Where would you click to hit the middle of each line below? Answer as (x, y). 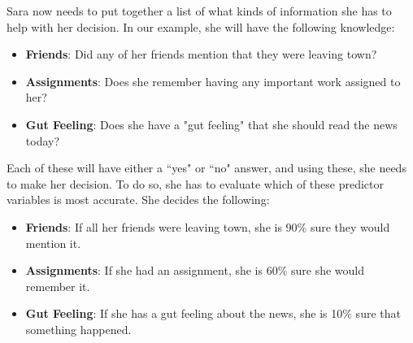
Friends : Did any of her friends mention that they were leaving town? (201, 54)
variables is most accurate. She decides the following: (138, 200)
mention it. (53, 243)
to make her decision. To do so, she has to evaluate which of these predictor (196, 183)
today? (43, 140)
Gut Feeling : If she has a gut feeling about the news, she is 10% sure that (213, 313)
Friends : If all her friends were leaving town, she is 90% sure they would (208, 226)
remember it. (58, 286)
